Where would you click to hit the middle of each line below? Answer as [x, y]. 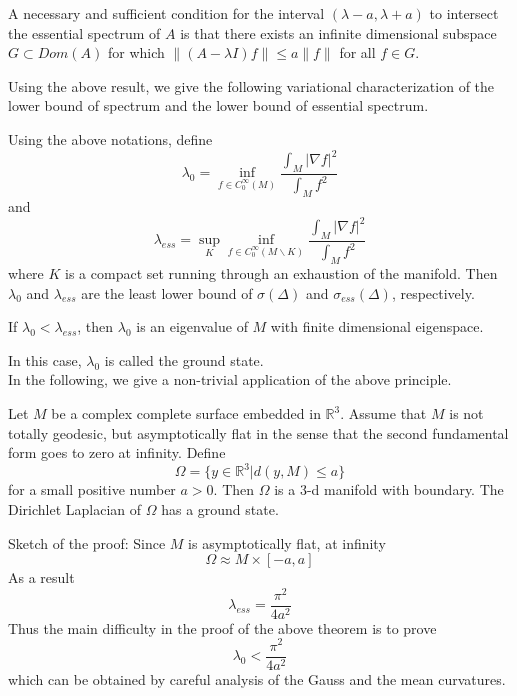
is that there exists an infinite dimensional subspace [338, 32]
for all [357, 52]
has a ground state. [220, 508]
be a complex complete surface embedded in [186, 413]
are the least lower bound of [167, 292]
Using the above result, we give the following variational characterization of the [251, 85]
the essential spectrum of [84, 32]
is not [466, 413]
